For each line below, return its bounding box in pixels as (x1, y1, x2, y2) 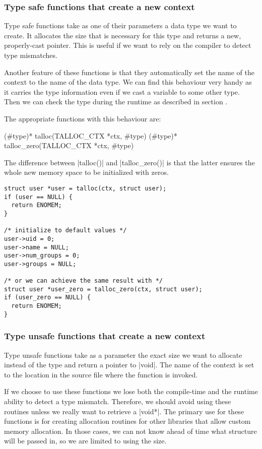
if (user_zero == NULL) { (4, 294, 91, 301)
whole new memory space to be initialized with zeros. (4, 167, 169, 177)
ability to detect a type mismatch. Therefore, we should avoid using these (4, 396, 231, 407)
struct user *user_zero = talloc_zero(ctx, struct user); (4, 285, 203, 293)
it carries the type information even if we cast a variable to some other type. (4, 86, 240, 97)
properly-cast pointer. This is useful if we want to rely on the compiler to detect (4, 40, 251, 50)
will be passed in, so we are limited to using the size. (4, 435, 167, 446)
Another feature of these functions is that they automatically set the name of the (4, 67, 254, 77)
